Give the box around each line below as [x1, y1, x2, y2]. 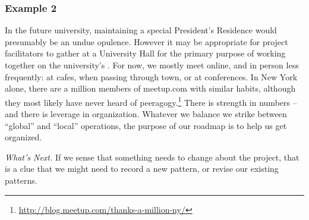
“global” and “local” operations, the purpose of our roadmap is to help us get [5, 119, 287, 131]
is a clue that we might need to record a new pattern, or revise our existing [5, 162, 279, 175]
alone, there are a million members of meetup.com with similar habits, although [5, 82, 296, 95]
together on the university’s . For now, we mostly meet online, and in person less [5, 59, 299, 71]
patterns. [5, 174, 37, 186]
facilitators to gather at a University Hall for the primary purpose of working [5, 47, 286, 59]
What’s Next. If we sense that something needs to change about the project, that [5, 150, 299, 163]
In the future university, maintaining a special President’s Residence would [5, 24, 277, 36]
